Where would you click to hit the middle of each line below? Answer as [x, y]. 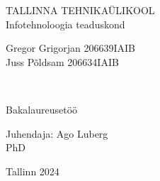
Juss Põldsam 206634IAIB [62, 61]
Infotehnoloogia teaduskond [65, 24]
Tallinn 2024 [33, 171]
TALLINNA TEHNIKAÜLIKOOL [80, 10]
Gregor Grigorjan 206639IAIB [70, 48]
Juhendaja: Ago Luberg [57, 133]
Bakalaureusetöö [42, 109]
